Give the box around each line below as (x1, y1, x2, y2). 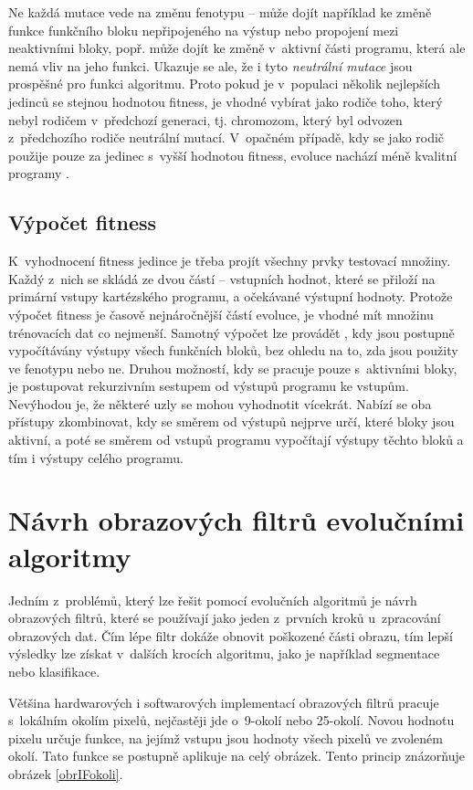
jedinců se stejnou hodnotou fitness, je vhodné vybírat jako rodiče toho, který (8, 91, 443, 111)
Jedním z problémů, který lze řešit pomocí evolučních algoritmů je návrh (8, 590, 417, 609)
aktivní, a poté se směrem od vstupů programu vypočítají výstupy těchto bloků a (8, 430, 464, 449)
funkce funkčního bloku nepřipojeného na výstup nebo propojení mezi (8, 20, 399, 39)
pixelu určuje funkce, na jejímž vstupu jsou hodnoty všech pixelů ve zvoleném (8, 728, 443, 747)
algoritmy (8, 537, 131, 574)
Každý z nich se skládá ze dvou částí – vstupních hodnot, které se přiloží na (8, 269, 436, 288)
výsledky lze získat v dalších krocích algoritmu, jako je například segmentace (8, 644, 440, 663)
